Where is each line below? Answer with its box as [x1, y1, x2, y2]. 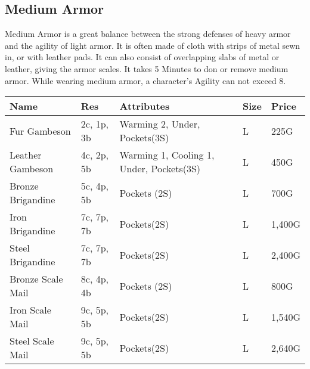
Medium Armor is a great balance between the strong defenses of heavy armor [5, 27, 291, 40]
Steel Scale [10, 334, 54, 348]
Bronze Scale [10, 272, 63, 286]
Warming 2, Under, [119, 117, 200, 131]
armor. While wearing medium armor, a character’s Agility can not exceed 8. [5, 74, 286, 86]
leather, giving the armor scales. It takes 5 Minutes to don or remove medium [5, 62, 289, 75]
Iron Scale [10, 303, 51, 317]
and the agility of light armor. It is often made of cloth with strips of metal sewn [5, 39, 300, 51]
